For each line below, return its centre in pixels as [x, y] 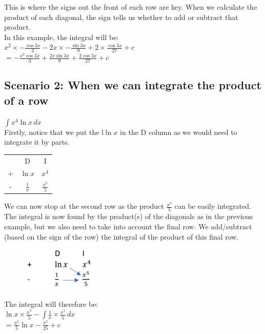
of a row [26, 100]
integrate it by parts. [37, 142]
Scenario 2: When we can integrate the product [133, 85]
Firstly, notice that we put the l [54, 132]
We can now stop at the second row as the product [84, 206]
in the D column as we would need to [179, 132]
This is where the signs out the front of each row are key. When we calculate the [131, 7]
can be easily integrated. [213, 206]
